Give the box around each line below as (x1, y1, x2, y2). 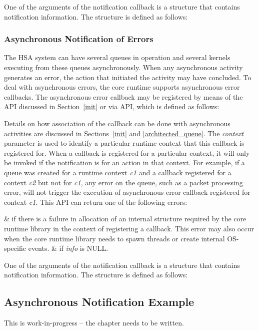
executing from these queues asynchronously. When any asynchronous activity (4, 62, 243, 72)
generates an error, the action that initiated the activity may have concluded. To (4, 72, 251, 82)
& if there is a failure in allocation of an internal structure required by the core (4, 213, 246, 224)
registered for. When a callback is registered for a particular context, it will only (4, 147, 250, 158)
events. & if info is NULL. (28, 243, 108, 253)
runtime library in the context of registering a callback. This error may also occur (4, 223, 254, 233)
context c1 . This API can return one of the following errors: (4, 196, 187, 207)
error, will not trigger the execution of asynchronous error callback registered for (4, 187, 250, 197)
